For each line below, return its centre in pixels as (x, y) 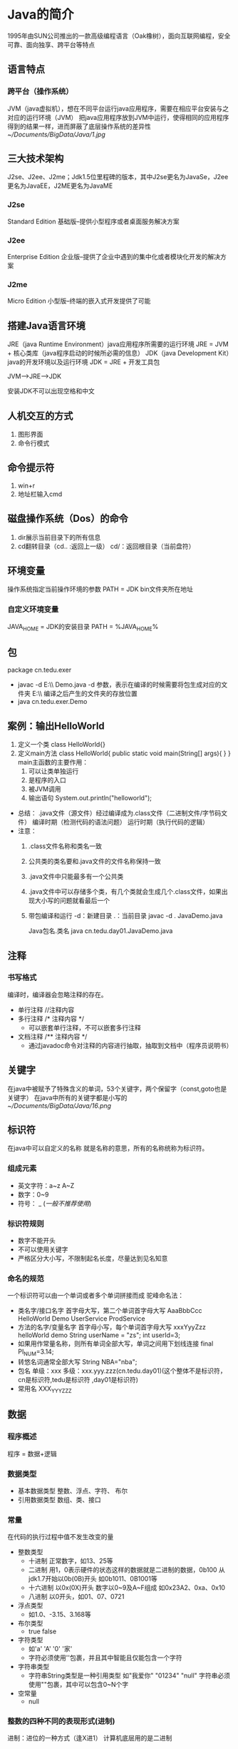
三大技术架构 (36, 159)
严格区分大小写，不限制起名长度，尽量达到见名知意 (93, 1259)
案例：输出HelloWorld (56, 726)
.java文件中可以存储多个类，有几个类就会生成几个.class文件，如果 (125, 892)
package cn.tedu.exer (40, 670)
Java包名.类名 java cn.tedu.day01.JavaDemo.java (100, 931)
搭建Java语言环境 (46, 326)
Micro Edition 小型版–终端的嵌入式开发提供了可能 (79, 301)
